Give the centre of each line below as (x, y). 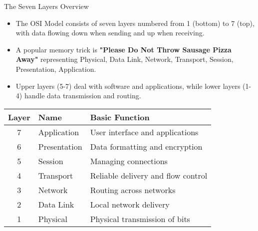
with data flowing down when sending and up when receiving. (110, 33)
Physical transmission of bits (140, 219)
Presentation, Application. (56, 69)
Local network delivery (130, 204)
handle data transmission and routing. (83, 96)
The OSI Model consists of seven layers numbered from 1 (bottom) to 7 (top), (135, 23)
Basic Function (120, 117)
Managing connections (129, 161)
